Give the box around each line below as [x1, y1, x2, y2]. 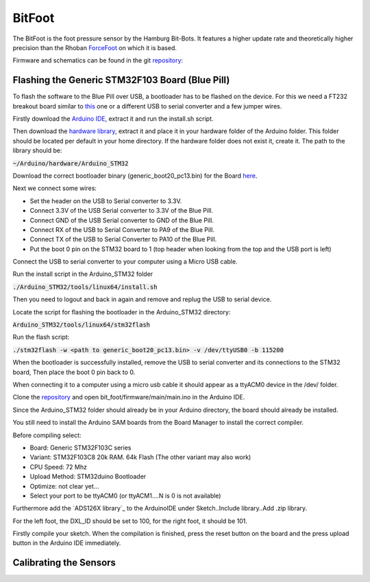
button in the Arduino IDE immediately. [12, 539, 121, 547]
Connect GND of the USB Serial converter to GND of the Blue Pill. [29, 216, 214, 224]
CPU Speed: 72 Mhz [29, 463, 87, 471]
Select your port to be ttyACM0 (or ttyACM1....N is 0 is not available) [29, 491, 221, 500]
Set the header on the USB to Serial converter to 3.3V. [29, 196, 182, 205]
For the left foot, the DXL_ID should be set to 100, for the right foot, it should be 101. [12, 517, 248, 525]
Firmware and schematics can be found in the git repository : [12, 56, 184, 65]
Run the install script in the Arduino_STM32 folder [12, 270, 153, 278]
